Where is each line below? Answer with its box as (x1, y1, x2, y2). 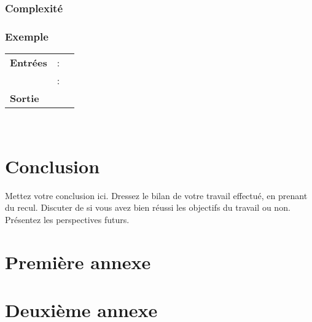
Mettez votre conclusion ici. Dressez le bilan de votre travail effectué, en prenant (5, 189, 308, 202)
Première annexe (5, 249, 151, 274)
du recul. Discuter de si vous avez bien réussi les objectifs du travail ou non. (5, 201, 291, 214)
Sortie (10, 91, 39, 106)
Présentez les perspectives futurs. (5, 213, 130, 226)
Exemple (5, 28, 49, 44)
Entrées (10, 55, 47, 70)
